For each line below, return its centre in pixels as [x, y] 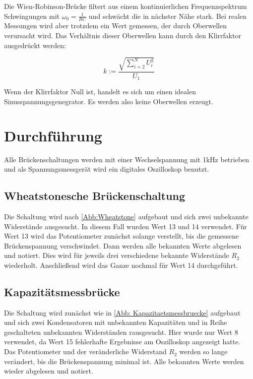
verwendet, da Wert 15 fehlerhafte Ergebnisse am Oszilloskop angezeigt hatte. [122, 342]
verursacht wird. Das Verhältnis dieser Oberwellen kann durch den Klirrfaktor [123, 35]
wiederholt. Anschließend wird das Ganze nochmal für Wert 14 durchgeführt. [121, 265]
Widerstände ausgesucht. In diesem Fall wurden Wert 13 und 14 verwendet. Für [126, 226]
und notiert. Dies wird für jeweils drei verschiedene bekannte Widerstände [117, 255]
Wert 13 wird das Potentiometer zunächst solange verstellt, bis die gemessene [122, 236]
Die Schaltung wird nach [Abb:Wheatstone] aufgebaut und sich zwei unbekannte [126, 216]
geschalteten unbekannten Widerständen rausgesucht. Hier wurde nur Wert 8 [121, 332]
